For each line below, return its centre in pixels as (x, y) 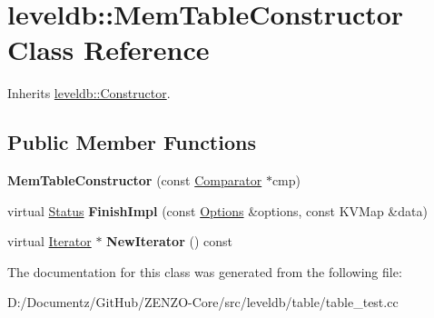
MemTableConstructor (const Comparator (135, 180)
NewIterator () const (169, 241)
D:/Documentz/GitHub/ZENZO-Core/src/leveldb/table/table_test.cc (203, 302)
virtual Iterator (49, 241)
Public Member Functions (132, 142)
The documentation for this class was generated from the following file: (205, 271)
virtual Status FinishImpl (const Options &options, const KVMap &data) (217, 210)
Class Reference (108, 50)
